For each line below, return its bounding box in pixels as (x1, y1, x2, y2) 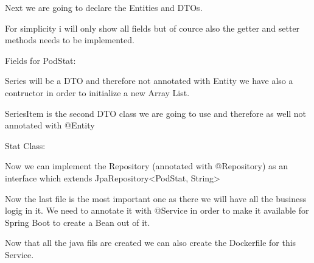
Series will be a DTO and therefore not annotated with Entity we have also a (5, 74, 293, 87)
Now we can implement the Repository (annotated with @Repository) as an (5, 160, 288, 172)
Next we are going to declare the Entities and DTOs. (5, 1, 203, 13)
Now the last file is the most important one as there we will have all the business (5, 192, 307, 205)
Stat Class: (5, 139, 46, 152)
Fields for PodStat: (5, 54, 76, 66)
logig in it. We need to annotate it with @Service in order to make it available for (5, 204, 309, 217)
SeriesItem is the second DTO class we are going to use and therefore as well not (5, 107, 307, 119)
